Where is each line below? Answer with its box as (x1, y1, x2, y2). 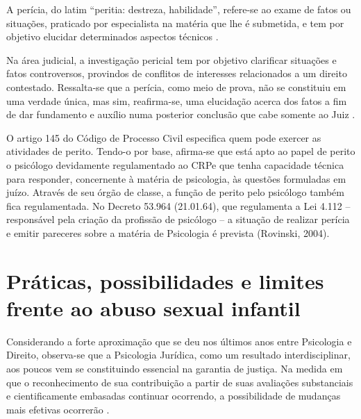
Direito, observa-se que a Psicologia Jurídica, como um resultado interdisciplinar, (6, 347, 351, 362)
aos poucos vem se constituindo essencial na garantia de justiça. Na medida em (6, 361, 343, 375)
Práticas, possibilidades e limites (6, 266, 324, 295)
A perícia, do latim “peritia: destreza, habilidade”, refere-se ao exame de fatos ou (6, 2, 351, 16)
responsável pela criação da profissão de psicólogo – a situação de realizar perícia (6, 212, 350, 227)
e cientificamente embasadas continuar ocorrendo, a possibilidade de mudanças (6, 388, 341, 403)
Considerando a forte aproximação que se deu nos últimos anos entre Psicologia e (6, 334, 352, 348)
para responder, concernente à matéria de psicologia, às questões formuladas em (6, 171, 346, 186)
